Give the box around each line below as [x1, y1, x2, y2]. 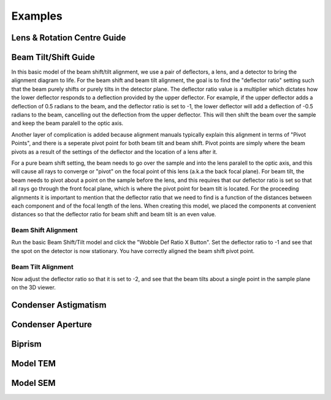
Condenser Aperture [11, 319, 92, 330]
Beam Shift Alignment [11, 226, 78, 235]
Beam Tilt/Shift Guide [11, 52, 95, 62]
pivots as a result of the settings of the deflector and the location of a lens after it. [11, 148, 218, 156]
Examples [11, 9, 63, 23]
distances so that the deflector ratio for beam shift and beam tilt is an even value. [11, 211, 216, 218]
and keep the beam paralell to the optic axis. [11, 119, 124, 127]
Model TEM [11, 358, 56, 369]
